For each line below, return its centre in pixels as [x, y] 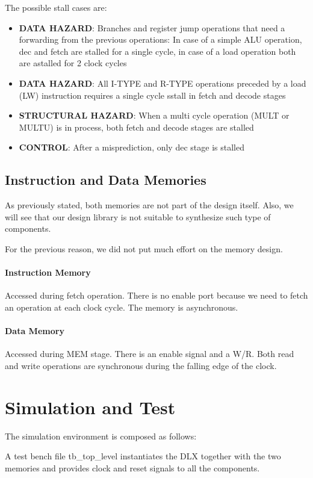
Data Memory [35, 331]
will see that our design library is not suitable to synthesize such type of [138, 216]
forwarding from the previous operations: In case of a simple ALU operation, [160, 39]
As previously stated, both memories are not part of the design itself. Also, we [149, 205]
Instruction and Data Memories [106, 180]
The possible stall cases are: [56, 7]
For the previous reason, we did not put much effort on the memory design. [144, 248]
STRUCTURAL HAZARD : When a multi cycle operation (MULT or [154, 115]
